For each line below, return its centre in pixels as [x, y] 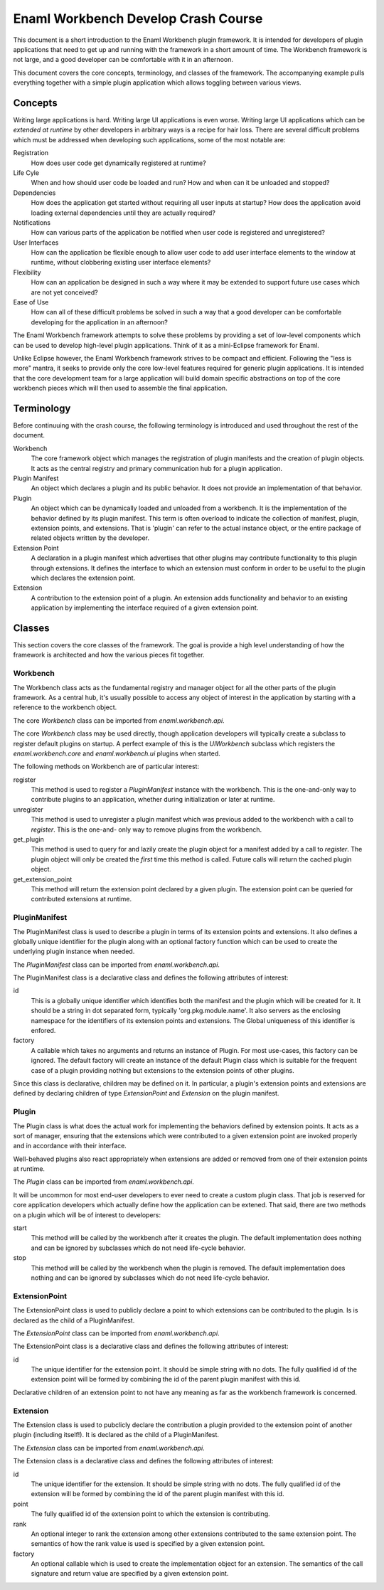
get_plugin [28, 839]
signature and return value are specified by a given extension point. [130, 1574]
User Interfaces [36, 243]
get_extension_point [43, 879]
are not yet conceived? [65, 292]
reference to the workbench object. [65, 707]
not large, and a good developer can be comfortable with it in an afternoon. [123, 60]
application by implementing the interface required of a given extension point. [145, 608]
